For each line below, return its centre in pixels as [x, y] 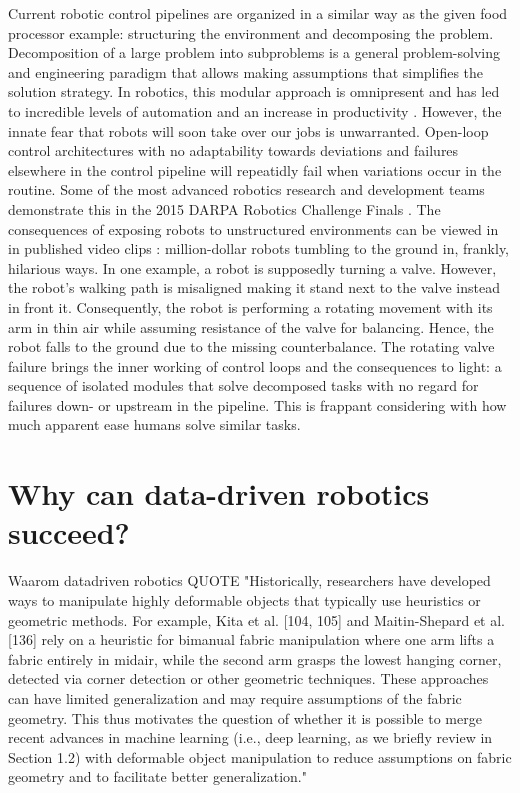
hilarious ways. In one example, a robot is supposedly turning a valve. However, [252, 267]
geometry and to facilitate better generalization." [157, 776]
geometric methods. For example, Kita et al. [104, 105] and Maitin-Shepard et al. [257, 619]
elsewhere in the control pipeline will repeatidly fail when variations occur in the [255, 169]
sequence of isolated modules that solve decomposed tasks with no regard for [243, 385]
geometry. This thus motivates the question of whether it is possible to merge [245, 717]
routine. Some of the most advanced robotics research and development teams [246, 189]
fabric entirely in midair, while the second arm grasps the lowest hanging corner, [255, 658]
